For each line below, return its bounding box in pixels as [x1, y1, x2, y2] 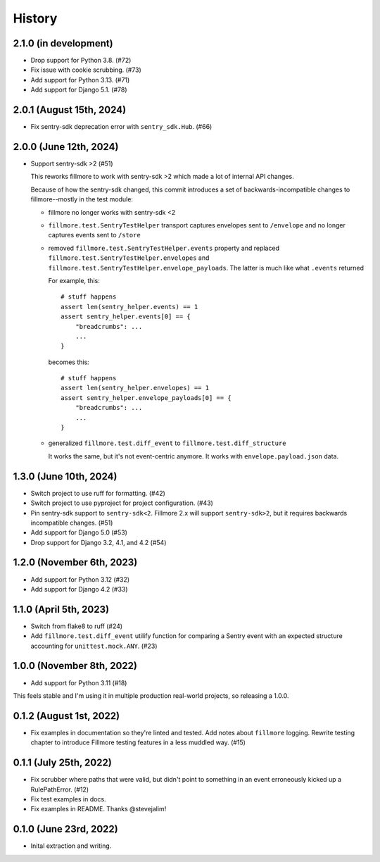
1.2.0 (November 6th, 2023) [13, 556, 138, 568]
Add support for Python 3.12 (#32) [30, 575, 130, 584]
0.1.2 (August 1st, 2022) [13, 710, 120, 722]
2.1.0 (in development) [13, 37, 113, 49]
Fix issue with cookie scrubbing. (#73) [30, 65, 142, 74]
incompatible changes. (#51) [30, 518, 113, 527]
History [13, 11, 58, 26]
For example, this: [48, 276, 100, 285]
